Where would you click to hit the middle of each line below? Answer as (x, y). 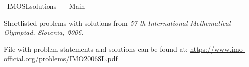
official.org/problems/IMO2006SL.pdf (61, 58)
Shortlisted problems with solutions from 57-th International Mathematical (117, 22)
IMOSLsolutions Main (46, 6)
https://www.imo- (217, 49)
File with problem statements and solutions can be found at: (96, 49)
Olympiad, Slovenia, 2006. (44, 32)
